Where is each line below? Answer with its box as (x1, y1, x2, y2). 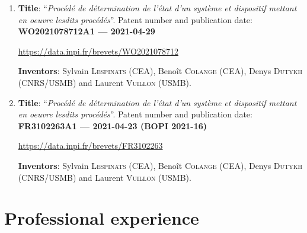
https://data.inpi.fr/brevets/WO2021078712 (18, 44, 178, 57)
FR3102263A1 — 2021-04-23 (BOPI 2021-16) (18, 119, 207, 132)
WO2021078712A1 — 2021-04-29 (18, 25, 155, 37)
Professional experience (4, 206, 199, 230)
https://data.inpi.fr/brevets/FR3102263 (18, 139, 163, 152)
